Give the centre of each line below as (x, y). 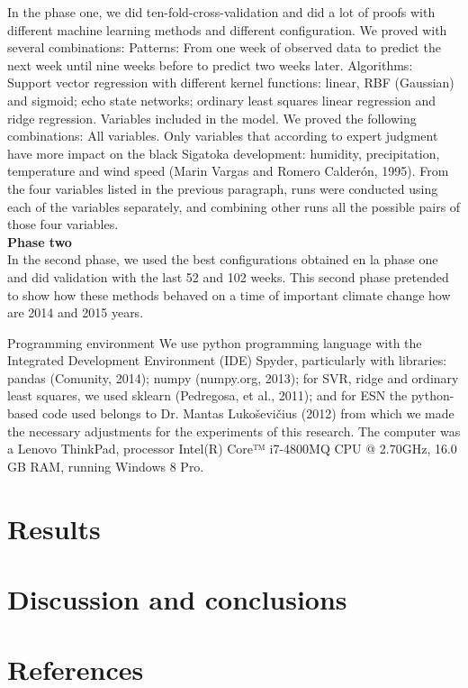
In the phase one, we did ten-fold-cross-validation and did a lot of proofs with (221, 12)
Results (54, 528)
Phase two (40, 241)
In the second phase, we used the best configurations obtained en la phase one (223, 259)
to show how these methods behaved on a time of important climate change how (229, 294)
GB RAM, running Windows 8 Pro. (106, 466)
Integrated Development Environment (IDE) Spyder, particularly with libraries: (227, 360)
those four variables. (63, 224)
